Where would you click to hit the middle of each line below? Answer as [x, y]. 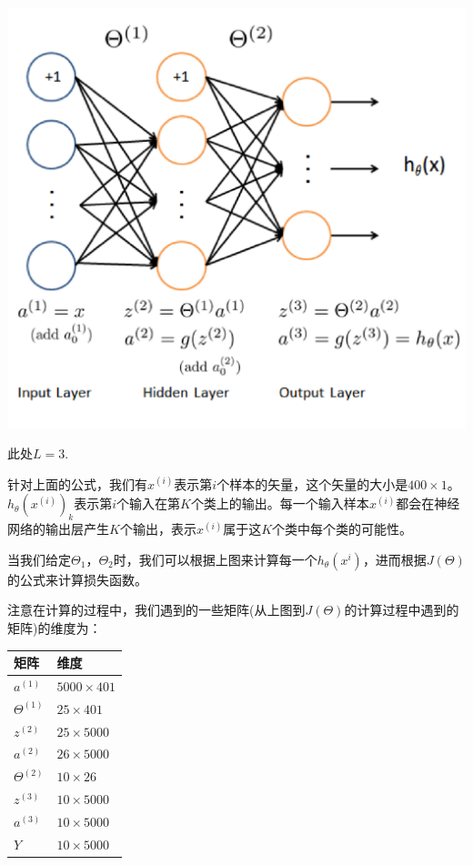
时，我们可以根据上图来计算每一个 [215, 559]
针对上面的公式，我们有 [77, 483]
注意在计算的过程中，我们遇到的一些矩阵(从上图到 [156, 610]
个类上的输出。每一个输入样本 [280, 503]
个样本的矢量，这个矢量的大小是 [312, 483]
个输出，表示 [158, 529]
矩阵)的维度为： [55, 628]
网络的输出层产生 [58, 529]
